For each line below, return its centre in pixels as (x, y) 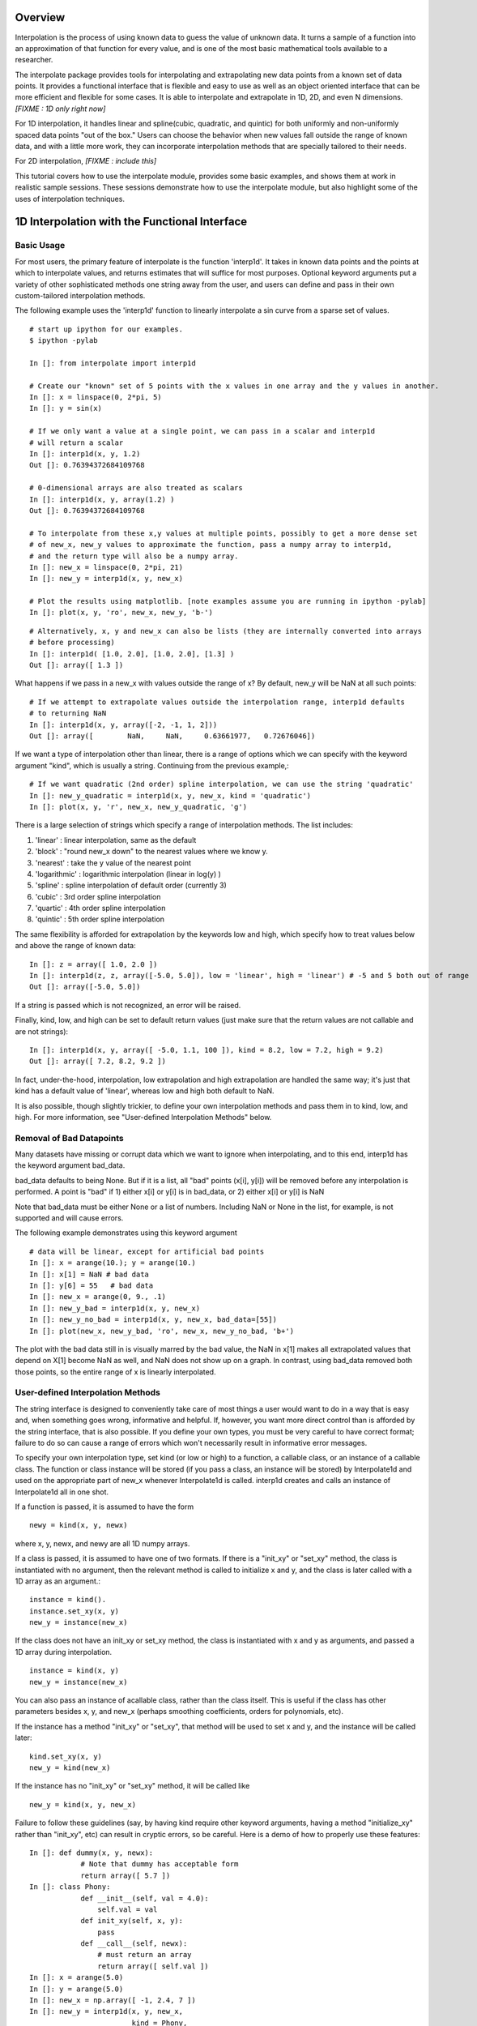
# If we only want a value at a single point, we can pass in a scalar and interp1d (202, 431)
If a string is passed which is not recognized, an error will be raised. (128, 1005)
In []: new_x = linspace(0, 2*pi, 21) (106, 567)
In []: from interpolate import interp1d (113, 363)
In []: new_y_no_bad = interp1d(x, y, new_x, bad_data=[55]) (153, 1320)
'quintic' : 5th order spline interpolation (100, 919)
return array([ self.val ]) (153, 1966)
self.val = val (128, 1909)
